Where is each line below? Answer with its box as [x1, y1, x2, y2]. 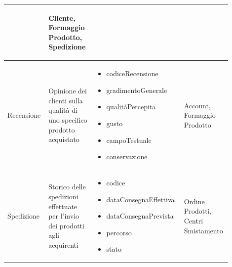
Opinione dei [48, 86, 87, 96]
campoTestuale [106, 134, 152, 145]
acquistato [48, 134, 79, 144]
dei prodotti [48, 220, 84, 230]
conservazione [106, 151, 148, 162]
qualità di [48, 105, 77, 115]
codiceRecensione [106, 68, 158, 79]
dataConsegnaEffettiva [106, 194, 175, 204]
